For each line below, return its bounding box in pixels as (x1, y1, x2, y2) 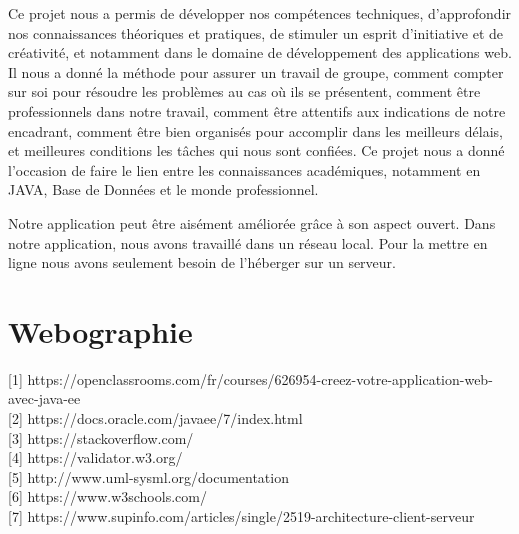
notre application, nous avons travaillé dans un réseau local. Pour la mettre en (8, 232, 488, 253)
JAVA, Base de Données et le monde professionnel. (8, 179, 319, 200)
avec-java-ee (8, 388, 81, 409)
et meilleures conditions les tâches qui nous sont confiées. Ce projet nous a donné (8, 140, 505, 161)
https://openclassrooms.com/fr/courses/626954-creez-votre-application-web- (27, 368, 493, 389)
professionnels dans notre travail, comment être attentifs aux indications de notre (8, 100, 506, 121)
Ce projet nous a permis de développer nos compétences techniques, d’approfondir (8, 3, 512, 23)
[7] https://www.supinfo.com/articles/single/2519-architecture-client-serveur (8, 506, 475, 526)
